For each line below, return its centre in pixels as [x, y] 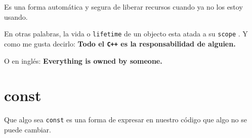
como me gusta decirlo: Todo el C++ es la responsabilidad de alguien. [120, 43]
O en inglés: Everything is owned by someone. [83, 60]
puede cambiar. [28, 129]
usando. [16, 16]
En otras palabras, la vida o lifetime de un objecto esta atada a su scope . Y [126, 34]
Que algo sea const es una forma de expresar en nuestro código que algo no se [126, 120]
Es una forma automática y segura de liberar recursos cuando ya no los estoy [123, 7]
